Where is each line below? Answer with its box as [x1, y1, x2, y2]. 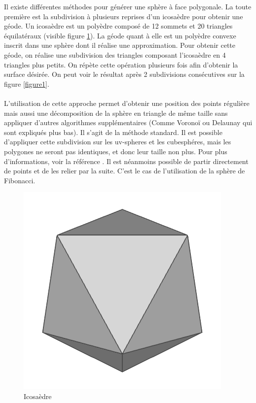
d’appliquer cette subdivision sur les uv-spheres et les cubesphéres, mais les [4, 136, 231, 147]
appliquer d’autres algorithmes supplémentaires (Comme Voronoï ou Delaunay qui [4, 117, 253, 128]
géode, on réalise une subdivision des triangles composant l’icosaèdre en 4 [4, 49, 226, 60]
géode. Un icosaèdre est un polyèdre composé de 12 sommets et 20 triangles [4, 21, 233, 31]
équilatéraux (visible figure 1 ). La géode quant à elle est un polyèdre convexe [4, 30, 236, 40]
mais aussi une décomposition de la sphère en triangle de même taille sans [4, 107, 228, 118]
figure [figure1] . [4, 78, 49, 89]
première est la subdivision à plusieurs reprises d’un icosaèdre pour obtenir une [4, 11, 243, 21]
